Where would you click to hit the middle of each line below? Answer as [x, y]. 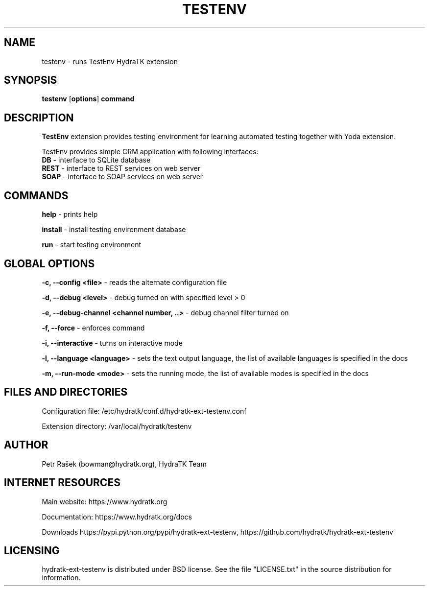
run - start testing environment [91, 245]
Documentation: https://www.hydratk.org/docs [117, 517]
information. [61, 578]
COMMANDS [36, 195]
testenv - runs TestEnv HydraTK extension [110, 61]
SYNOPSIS [31, 80]
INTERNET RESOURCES [62, 483]
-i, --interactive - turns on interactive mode [112, 343]
